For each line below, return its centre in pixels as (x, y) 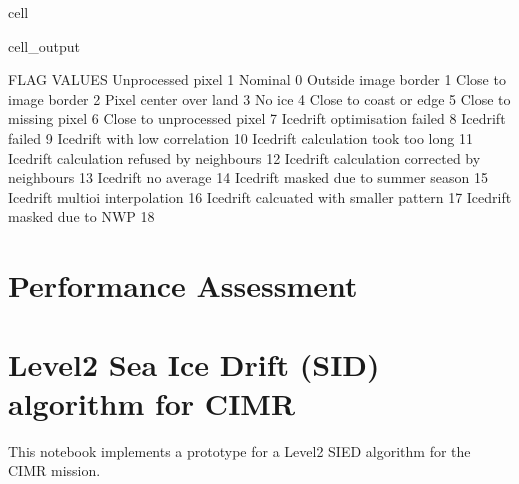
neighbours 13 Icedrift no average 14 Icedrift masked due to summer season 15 (248, 177)
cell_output (44, 45)
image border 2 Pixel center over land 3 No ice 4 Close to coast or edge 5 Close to (259, 98)
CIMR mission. (54, 470)
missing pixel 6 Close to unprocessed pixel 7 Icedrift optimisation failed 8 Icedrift (257, 118)
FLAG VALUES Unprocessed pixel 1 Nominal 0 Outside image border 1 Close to (257, 79)
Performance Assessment (183, 285)
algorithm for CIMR (152, 402)
